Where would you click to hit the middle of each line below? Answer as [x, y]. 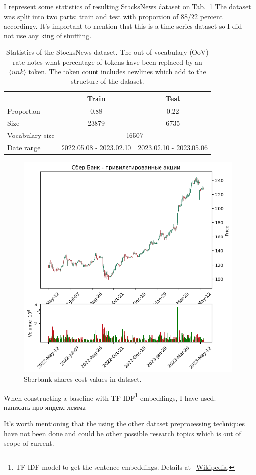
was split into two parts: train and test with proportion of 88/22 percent [113, 16]
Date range [24, 148]
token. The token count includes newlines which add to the [117, 71]
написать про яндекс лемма [45, 407]
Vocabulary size [31, 135]
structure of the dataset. [108, 81]
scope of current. [29, 443]
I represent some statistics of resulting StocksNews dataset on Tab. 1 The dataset [128, 6]
